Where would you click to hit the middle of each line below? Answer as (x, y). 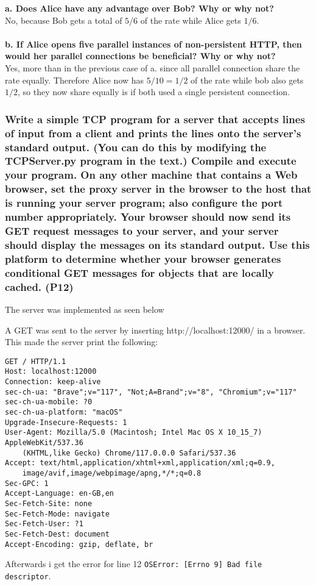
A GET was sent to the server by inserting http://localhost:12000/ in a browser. (155, 330)
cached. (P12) (39, 286)
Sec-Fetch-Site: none (49, 504)
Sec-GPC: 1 (27, 483)
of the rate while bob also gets (247, 80)
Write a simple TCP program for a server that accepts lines (155, 119)
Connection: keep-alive (53, 382)
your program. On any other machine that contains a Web (151, 175)
